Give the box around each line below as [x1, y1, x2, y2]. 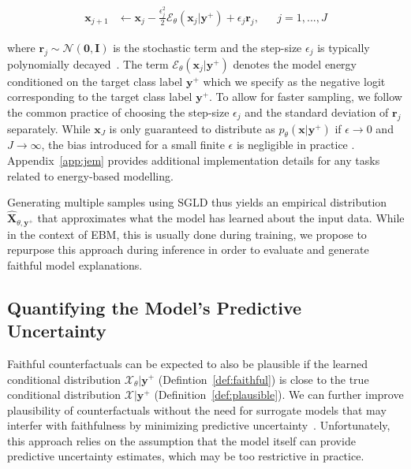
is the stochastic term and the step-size [113, 39, 302, 55]
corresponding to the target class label [7, 88, 192, 105]
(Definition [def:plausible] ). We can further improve [154, 386, 404, 403]
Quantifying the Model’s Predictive [7, 295, 302, 319]
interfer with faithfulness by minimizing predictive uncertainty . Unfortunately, [7, 417, 390, 434]
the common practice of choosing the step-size [7, 103, 230, 120]
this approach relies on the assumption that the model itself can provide [7, 432, 356, 449]
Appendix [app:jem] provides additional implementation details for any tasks [7, 152, 380, 169]
